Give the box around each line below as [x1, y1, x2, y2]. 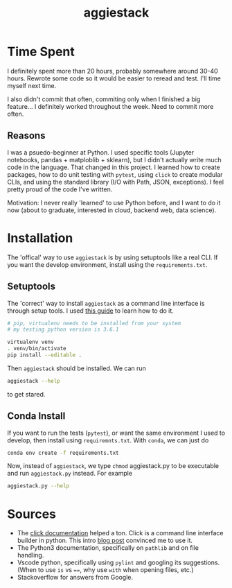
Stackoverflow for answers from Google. [17, 573, 134, 582]
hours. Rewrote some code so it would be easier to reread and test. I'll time [7, 74, 222, 83]
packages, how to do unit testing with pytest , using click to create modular [7, 170, 223, 178]
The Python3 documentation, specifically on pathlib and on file [17, 544, 199, 552]
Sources [7, 506, 57, 521]
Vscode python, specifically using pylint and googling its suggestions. [17, 558, 220, 567]
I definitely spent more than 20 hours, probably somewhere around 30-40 [7, 67, 218, 75]
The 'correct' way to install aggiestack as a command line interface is [7, 299, 205, 307]
